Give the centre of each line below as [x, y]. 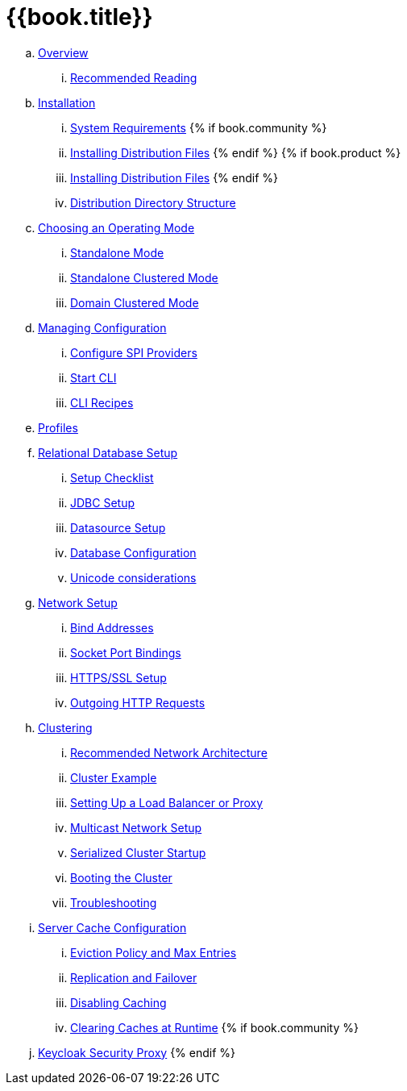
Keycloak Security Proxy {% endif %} [137, 1052]
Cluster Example [114, 777]
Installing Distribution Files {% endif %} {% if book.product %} [236, 152]
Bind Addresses [112, 627]
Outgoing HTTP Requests [138, 702]
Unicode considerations [133, 577]
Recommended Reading [134, 77]
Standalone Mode [117, 252]
